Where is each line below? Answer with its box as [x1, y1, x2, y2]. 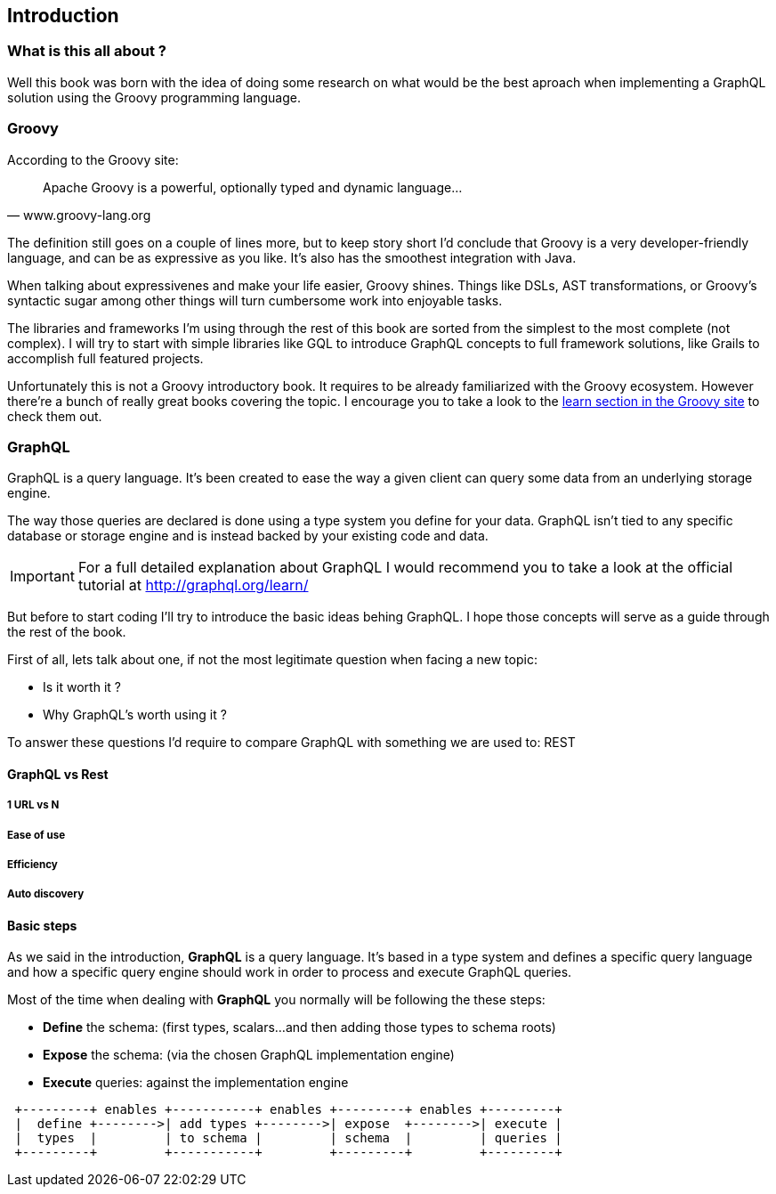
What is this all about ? [7, 42, 166, 61]
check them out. [7, 408, 102, 424]
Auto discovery [7, 888, 85, 901]
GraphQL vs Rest [7, 766, 109, 782]
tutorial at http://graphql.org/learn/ [77, 576, 309, 595]
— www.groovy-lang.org [7, 207, 151, 223]
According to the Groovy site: [7, 151, 179, 167]
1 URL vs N [7, 799, 60, 812]
